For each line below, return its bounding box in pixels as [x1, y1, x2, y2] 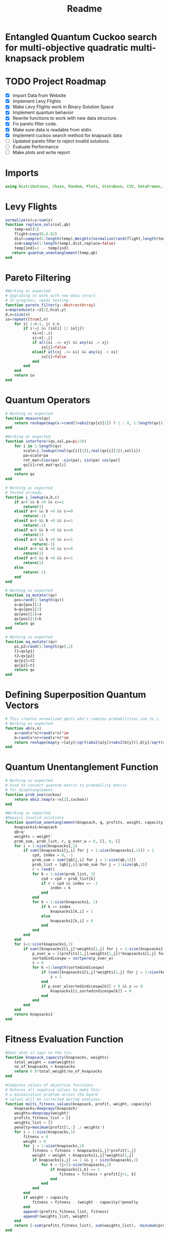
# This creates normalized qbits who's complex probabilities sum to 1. [5, 716, 161, 721]
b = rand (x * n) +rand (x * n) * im [14, 735, 69, 740]
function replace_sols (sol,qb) [5, 222, 71, 227]
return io [14, 373, 35, 378]
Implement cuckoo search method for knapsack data [12, 132, 122, 138]
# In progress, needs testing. [5, 298, 71, 303]
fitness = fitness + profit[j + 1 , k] [59, 1172, 136, 1177]
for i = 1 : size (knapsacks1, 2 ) [14, 843, 78, 848]
